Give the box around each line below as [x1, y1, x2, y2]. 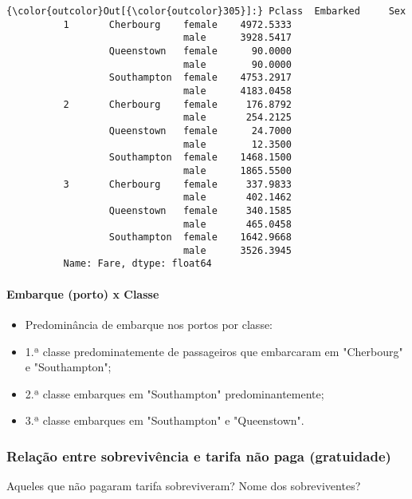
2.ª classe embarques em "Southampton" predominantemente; [25, 385, 324, 402]
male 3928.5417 [182, 32, 292, 44]
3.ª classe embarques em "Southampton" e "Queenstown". [25, 412, 304, 429]
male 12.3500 [182, 138, 292, 150]
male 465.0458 [182, 218, 292, 230]
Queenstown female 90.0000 [108, 45, 292, 57]
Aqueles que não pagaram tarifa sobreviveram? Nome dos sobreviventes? [6, 477, 361, 494]
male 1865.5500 [182, 164, 292, 176]
